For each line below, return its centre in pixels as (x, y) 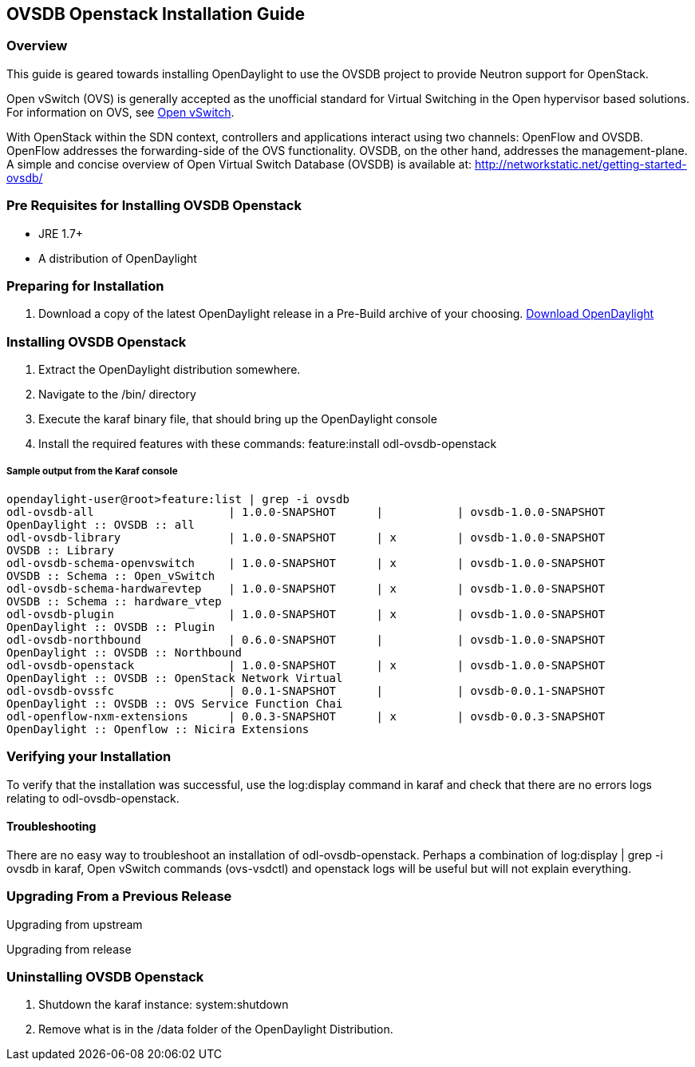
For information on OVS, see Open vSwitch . (120, 112)
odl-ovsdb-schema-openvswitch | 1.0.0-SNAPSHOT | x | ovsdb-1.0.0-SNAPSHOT (306, 563)
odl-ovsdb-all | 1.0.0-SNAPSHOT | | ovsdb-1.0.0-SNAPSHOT (306, 512)
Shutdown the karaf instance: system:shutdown (164, 1005)
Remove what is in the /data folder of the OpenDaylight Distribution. (216, 1029)
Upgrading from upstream (75, 924)
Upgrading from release (69, 949)
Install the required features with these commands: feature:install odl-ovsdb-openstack (268, 444)
